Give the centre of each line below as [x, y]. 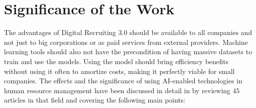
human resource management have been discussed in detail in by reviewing [117, 90]
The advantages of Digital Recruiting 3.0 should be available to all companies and [128, 32]
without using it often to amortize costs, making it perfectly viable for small [119, 71]
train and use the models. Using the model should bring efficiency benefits [116, 61]
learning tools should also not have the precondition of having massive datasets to [128, 52]
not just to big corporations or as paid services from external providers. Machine [126, 42]
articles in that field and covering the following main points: [95, 100]
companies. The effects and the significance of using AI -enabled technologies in [123, 81]
